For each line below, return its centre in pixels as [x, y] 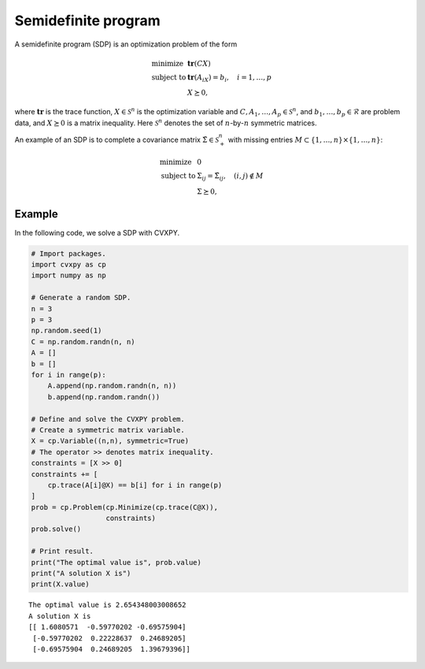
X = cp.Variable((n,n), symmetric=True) [110, 441]
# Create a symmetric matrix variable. [108, 430]
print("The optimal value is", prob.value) [116, 562]
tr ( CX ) [200, 63]
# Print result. [63, 551]
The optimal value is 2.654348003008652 [107, 605]
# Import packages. [68, 253]
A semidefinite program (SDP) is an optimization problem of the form [126, 44]
